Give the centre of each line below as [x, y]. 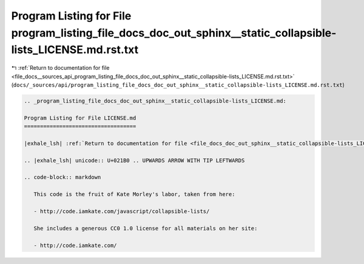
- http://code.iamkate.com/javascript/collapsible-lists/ [122, 211]
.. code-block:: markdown [62, 177]
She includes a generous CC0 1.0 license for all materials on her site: [146, 228]
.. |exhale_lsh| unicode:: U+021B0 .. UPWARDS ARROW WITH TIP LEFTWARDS [134, 160]
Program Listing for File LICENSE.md [80, 118]
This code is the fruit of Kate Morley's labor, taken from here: [134, 195]
